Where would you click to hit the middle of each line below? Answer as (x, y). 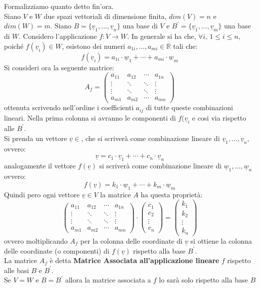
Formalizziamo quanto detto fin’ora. (59, 6)
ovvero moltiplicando (36, 240)
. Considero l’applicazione (58, 36)
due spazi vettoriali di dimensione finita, (105, 16)
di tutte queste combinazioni (189, 107)
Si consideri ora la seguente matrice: (59, 67)
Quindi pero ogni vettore (42, 194)
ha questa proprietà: (172, 194)
